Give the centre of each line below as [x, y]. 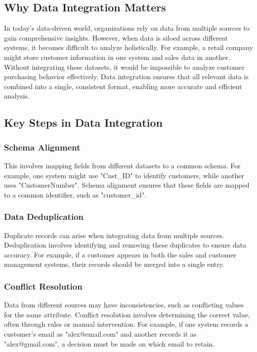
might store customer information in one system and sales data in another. [117, 57]
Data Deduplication [44, 217]
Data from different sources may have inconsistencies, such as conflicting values [124, 305]
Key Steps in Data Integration [83, 123]
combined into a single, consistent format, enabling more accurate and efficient [123, 86]
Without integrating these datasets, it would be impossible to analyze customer [124, 67]
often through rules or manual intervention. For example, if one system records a [126, 324]
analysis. [17, 96]
